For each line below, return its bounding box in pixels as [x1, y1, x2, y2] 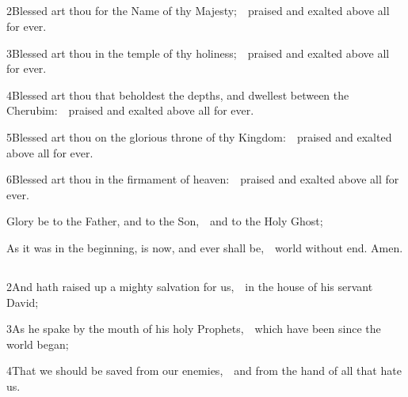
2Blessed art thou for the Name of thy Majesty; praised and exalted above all [6, 2, 390, 19]
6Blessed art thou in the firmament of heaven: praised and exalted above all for [6, 171, 399, 187]
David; [6, 293, 39, 310]
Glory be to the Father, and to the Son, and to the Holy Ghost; [6, 213, 323, 229]
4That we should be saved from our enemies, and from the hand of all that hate [6, 362, 402, 379]
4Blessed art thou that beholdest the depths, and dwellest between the [6, 86, 349, 103]
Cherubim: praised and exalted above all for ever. [6, 102, 254, 119]
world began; [6, 335, 69, 352]
